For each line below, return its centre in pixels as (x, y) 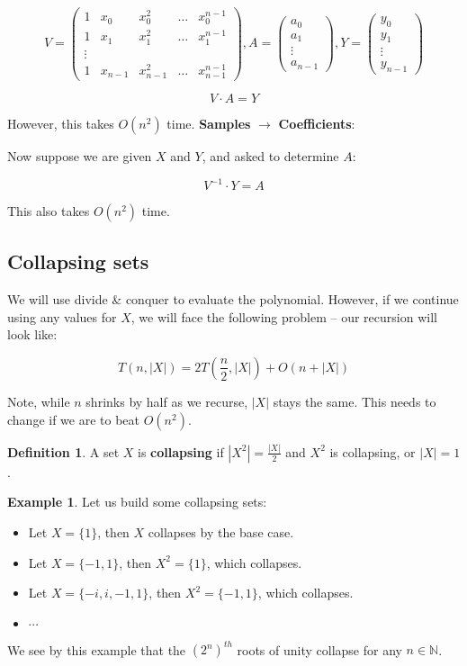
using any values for (62, 316)
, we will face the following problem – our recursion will (284, 316)
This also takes (49, 211)
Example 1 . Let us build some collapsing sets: (137, 502)
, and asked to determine (270, 155)
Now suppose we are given (80, 155)
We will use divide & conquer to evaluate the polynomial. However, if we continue (233, 299)
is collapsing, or (373, 451)
